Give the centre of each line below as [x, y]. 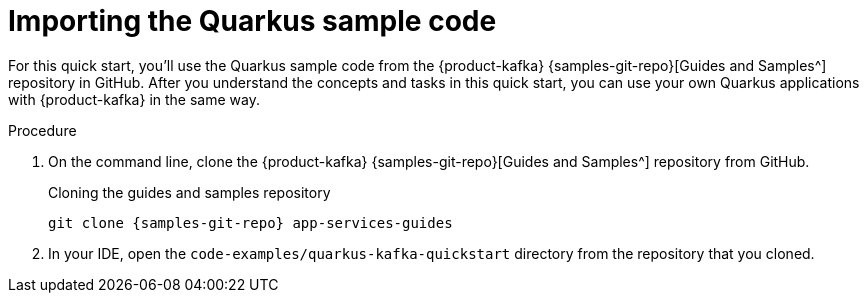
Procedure [42, 130]
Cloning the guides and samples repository [189, 192]
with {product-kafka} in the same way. [134, 99]
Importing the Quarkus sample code [252, 21]
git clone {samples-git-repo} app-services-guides [250, 222]
